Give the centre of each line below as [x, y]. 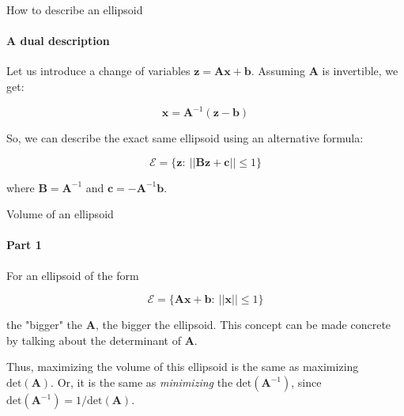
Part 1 [24, 245]
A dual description [58, 41]
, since [306, 382]
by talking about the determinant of [94, 340]
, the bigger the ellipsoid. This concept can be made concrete [243, 325]
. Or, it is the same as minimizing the [142, 382]
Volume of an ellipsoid [60, 214]
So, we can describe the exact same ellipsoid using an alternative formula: [185, 138]
